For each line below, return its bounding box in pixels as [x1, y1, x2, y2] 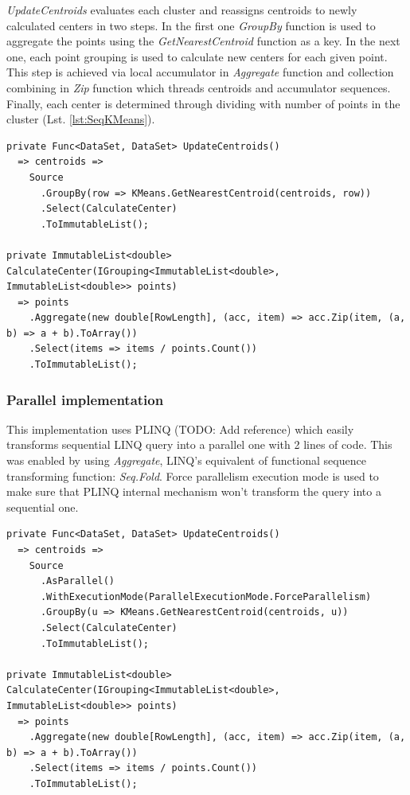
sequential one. [6, 498, 79, 515]
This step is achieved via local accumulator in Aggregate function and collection [6, 64, 394, 80]
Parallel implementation [6, 389, 164, 409]
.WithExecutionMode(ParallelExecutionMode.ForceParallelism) [40, 590, 372, 602]
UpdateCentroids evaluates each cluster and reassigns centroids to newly [6, 2, 357, 18]
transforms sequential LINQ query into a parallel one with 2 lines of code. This [6, 436, 392, 453]
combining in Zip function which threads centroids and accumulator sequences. [6, 79, 391, 95]
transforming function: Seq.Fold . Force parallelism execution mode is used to [6, 467, 379, 484]
